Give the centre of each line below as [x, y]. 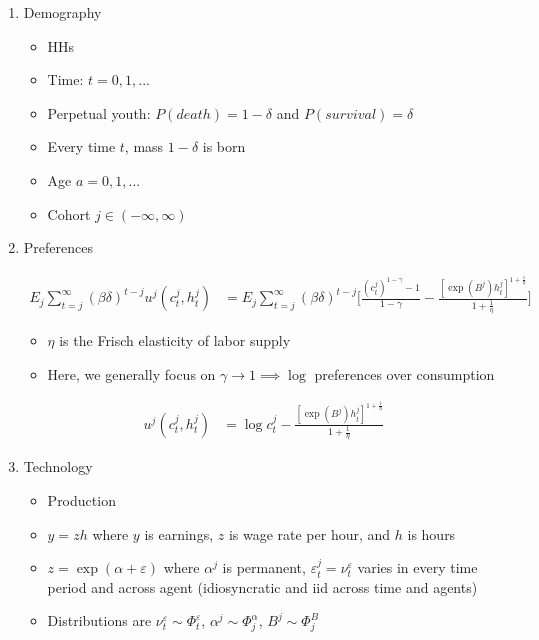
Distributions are [99, 620]
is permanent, [264, 567]
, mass [144, 146]
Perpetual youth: [99, 112]
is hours [431, 533]
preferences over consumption [404, 373]
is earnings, [179, 533]
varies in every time [417, 567]
